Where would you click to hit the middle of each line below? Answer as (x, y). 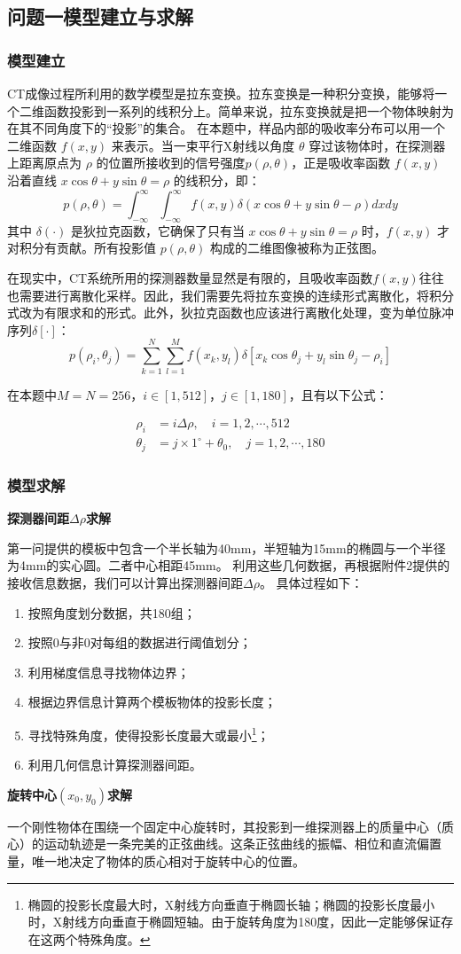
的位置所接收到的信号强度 (171, 163)
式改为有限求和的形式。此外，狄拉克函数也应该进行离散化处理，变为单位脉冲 (230, 313)
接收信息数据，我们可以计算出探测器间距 (125, 582)
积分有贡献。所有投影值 (87, 248)
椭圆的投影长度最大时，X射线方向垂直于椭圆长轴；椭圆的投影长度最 (225, 904)
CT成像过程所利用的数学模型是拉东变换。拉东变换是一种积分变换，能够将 (221, 93)
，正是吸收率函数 (341, 163)
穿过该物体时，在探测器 (377, 145)
